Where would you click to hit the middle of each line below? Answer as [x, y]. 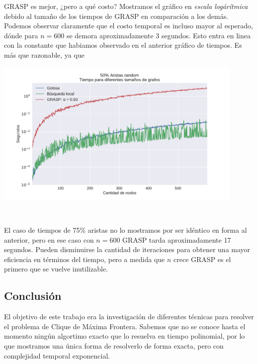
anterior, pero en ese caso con [49, 239]
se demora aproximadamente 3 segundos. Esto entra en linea [158, 35]
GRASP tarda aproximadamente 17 [177, 239]
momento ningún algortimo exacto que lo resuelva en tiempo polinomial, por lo [125, 336]
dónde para [21, 35]
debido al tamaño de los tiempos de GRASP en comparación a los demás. [116, 16]
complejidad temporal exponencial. [57, 355]
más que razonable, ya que [44, 54]
